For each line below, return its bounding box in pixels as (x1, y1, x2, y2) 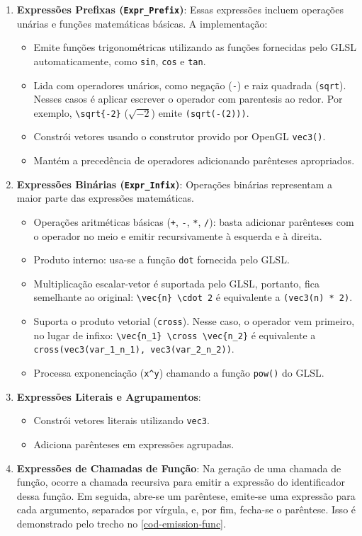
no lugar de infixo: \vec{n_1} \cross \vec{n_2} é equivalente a (33, 327, 316, 342)
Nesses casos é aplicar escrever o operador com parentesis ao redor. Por (33, 91, 343, 106)
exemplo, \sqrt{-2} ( (33, 105, 128, 120)
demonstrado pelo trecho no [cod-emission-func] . (16, 515, 226, 530)
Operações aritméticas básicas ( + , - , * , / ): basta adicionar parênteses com (33, 214, 354, 229)
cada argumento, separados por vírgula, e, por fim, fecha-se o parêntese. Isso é (16, 502, 356, 517)
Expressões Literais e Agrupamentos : (16, 389, 201, 404)
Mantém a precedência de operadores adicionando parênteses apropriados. (33, 153, 355, 168)
